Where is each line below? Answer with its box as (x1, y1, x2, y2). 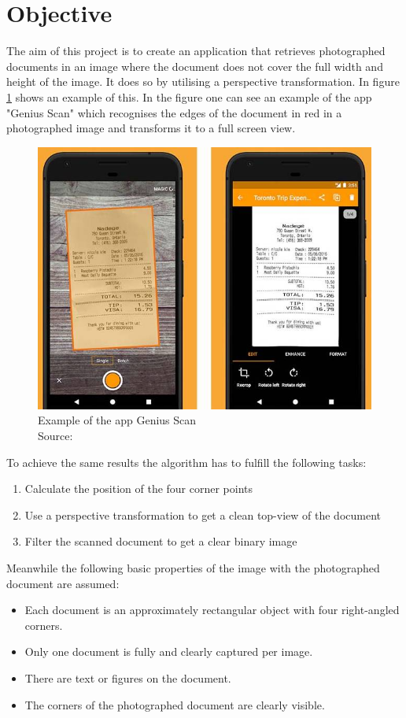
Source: (38, 427, 73, 443)
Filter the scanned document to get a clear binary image (24, 533, 297, 550)
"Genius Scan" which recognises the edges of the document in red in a (6, 104, 342, 120)
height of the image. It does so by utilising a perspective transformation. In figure (6, 73, 400, 90)
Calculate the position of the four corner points (24, 480, 253, 497)
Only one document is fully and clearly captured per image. (24, 643, 313, 660)
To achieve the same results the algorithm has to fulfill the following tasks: (6, 453, 367, 470)
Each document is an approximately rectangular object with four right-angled (24, 601, 400, 618)
